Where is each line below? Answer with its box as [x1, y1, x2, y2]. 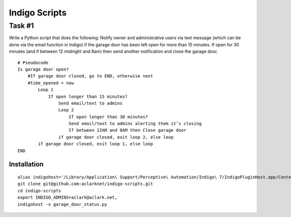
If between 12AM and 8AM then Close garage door [68, 127, 187, 133]
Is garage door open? [17, 66, 69, 72]
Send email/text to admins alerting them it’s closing [68, 121, 202, 126]
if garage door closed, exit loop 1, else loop [38, 141, 153, 147]
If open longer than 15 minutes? [48, 93, 128, 99]
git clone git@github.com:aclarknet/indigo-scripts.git [17, 181, 153, 186]
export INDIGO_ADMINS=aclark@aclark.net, [17, 195, 117, 201]
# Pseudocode [17, 60, 48, 65]
